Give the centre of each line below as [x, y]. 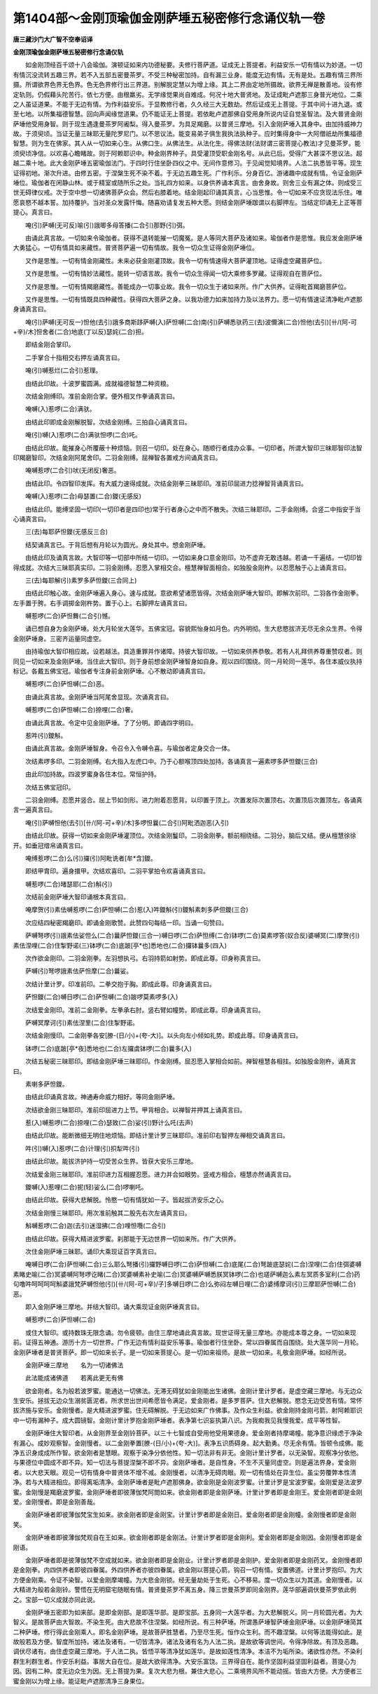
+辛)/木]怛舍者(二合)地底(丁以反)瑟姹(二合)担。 [80, 332]
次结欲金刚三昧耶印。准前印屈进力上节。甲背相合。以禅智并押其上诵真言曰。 [135, 1110]
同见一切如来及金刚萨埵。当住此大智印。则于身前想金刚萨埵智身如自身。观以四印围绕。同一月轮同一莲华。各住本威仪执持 [188, 661]
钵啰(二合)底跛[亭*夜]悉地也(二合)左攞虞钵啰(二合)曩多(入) [108, 1048]
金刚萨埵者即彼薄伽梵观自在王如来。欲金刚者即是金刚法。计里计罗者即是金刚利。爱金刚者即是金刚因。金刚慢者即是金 [194, 1538]
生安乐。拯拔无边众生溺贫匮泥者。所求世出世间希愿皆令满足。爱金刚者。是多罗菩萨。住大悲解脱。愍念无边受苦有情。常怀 [188, 1401]
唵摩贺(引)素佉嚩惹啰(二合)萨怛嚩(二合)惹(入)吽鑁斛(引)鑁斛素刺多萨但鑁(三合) [136, 910]
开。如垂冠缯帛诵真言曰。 [50, 845]
